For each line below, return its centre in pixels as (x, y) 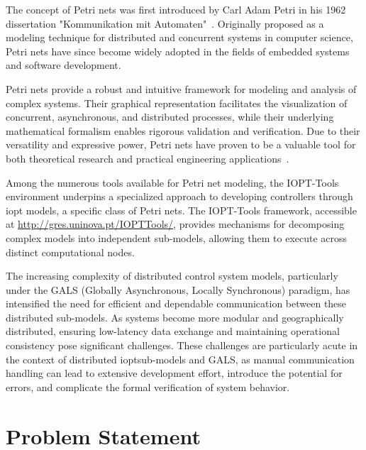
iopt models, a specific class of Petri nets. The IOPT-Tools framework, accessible (181, 210)
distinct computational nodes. (70, 252)
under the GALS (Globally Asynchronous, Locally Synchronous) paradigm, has (178, 289)
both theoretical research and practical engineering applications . (148, 158)
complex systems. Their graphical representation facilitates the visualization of (177, 103)
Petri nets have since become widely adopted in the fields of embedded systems (178, 51)
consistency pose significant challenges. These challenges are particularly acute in (182, 345)
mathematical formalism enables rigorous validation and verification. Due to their (183, 130)
